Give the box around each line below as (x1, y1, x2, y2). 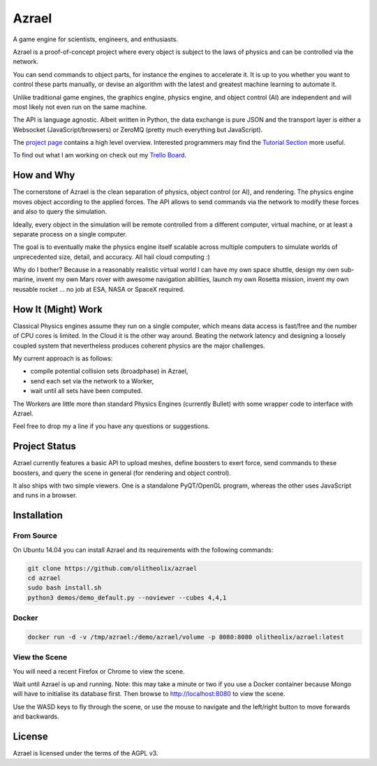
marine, (13, 275, 35, 283)
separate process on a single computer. (13, 229, 127, 238)
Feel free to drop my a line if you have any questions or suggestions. (13, 422, 210, 430)
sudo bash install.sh (27, 584, 102, 592)
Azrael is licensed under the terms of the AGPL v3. (13, 749, 158, 758)
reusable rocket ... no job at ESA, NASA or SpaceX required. (13, 285, 185, 293)
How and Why (13, 169, 75, 181)
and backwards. (13, 712, 59, 721)
